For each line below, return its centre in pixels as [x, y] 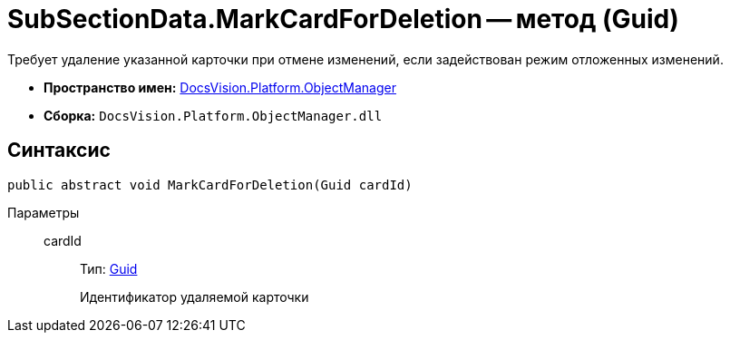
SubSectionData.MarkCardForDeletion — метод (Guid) [343, 19]
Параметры [44, 212]
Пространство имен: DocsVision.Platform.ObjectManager [220, 87]
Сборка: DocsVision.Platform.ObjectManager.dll [213, 115]
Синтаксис [59, 151]
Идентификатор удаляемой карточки [195, 296]
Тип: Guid [109, 268]
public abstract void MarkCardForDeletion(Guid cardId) [210, 185]
